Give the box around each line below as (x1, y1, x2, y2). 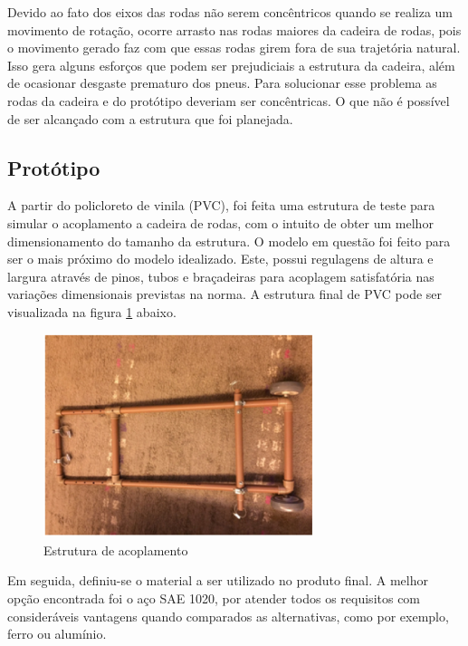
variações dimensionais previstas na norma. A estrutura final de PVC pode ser (7, 284, 443, 304)
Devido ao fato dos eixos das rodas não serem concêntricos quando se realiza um (7, 3, 453, 21)
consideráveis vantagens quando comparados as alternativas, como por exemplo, (7, 606, 449, 625)
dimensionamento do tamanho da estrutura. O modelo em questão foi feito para (7, 231, 451, 250)
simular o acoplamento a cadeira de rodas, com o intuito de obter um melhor (7, 213, 434, 232)
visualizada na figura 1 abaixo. (7, 302, 177, 321)
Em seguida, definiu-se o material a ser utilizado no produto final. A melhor (7, 571, 428, 590)
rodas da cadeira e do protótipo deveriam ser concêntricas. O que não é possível (7, 91, 450, 110)
